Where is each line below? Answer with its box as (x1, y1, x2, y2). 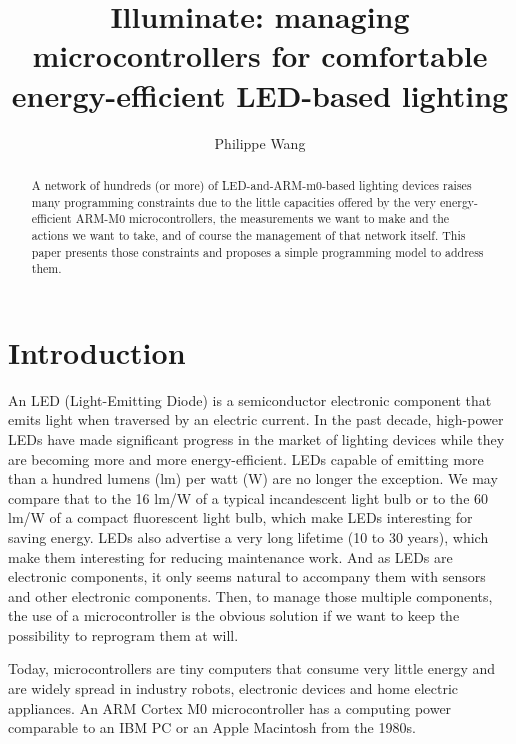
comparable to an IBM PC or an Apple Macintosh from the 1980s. (8, 717, 416, 738)
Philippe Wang (214, 132, 306, 153)
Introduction (8, 331, 186, 372)
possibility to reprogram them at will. (8, 624, 239, 645)
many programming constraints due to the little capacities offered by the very (31, 193, 437, 210)
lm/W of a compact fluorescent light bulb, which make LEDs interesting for (8, 507, 473, 528)
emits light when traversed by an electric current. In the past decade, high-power (8, 409, 504, 430)
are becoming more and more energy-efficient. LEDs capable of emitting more (8, 448, 484, 469)
